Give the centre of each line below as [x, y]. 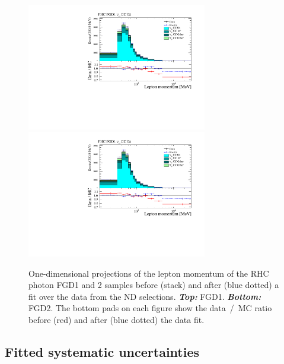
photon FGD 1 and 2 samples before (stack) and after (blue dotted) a [154, 285]
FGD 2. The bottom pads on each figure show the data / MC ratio [150, 308]
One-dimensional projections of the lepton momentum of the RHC [149, 273]
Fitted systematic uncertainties [102, 352]
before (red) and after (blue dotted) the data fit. [117, 320]
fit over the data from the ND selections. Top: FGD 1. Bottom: [145, 296]
